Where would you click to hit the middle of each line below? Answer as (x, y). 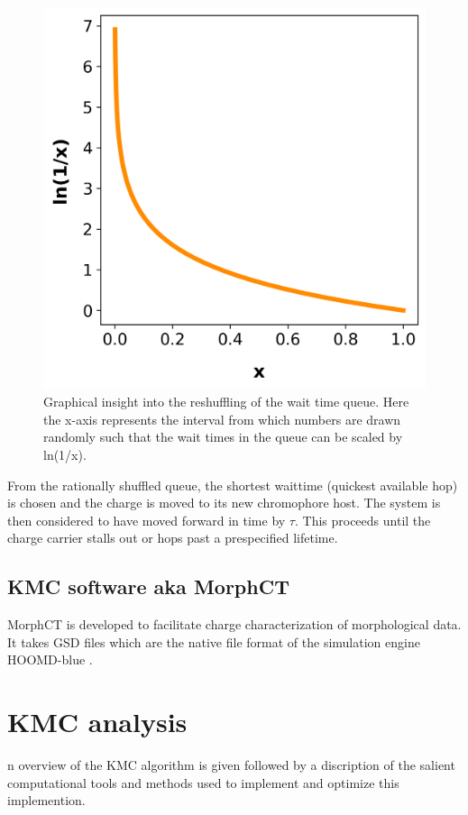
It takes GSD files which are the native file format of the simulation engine (214, 641)
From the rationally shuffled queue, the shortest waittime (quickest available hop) (233, 485)
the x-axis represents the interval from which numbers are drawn (222, 419)
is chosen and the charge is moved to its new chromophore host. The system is (224, 503)
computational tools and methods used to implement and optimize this (203, 782)
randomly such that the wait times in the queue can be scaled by (223, 437)
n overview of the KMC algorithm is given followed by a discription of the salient (231, 765)
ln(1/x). (65, 454)
